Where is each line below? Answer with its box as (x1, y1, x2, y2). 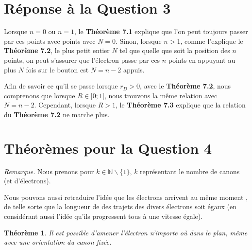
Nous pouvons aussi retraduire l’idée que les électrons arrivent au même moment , (4, 192, 248, 202)
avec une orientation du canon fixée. (4, 237, 112, 247)
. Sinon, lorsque (116, 36, 162, 46)
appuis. (123, 64, 145, 74)
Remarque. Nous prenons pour (4, 166, 94, 176)
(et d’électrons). (4, 176, 51, 186)
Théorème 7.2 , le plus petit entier (4, 45, 110, 55)
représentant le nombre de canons (140, 166, 240, 176)
